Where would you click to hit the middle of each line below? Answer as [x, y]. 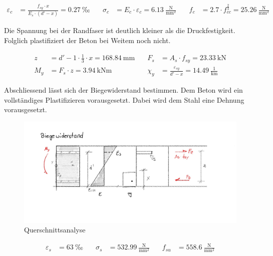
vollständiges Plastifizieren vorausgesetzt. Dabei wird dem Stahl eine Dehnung [124, 99]
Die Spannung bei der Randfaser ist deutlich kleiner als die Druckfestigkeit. [120, 30]
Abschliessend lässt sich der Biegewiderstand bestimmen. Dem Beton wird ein [123, 90]
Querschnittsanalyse [55, 230]
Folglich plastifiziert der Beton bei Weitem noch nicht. [87, 40]
